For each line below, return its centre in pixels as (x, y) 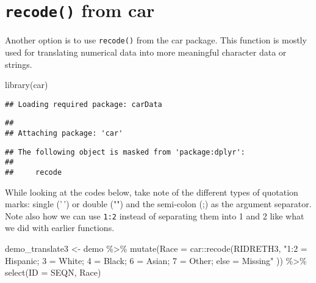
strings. (19, 64)
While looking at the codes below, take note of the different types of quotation (152, 192)
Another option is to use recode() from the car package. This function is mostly (156, 40)
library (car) (27, 85)
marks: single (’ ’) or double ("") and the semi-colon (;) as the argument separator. (158, 204)
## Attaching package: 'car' (64, 133)
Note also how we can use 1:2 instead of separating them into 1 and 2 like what (155, 215)
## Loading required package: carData (84, 104)
